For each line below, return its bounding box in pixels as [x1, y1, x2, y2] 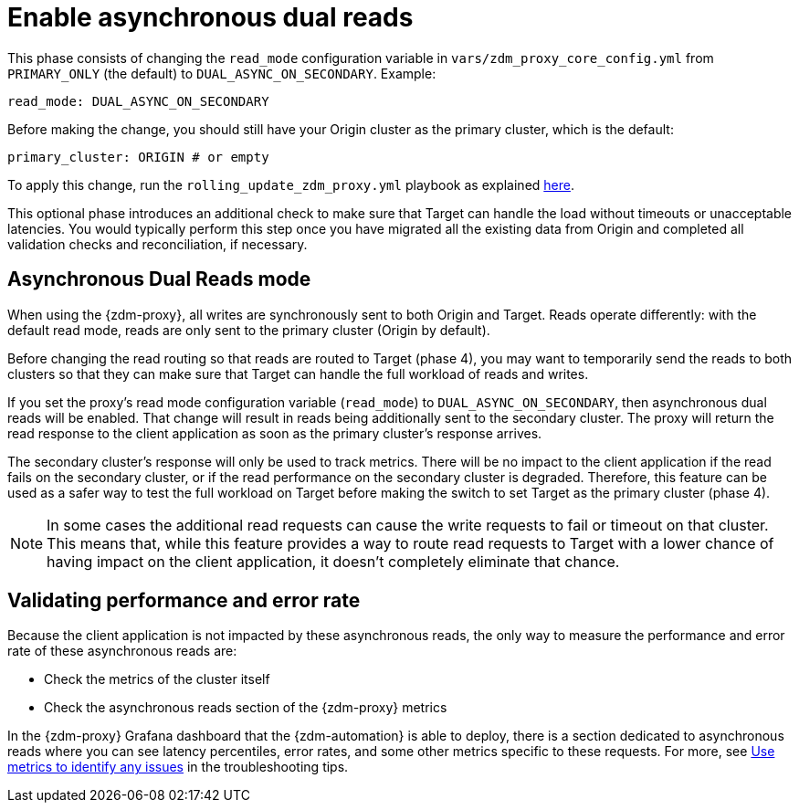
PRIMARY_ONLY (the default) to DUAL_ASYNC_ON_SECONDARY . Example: [7, 65, 436, 81]
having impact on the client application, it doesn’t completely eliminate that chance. [47, 552, 620, 571]
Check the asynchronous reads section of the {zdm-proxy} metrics [44, 700, 447, 716]
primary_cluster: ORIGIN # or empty [7, 149, 269, 164]
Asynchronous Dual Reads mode [7, 268, 311, 291]
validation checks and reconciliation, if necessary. [7, 236, 308, 252]
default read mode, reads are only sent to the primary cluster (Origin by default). [7, 321, 490, 338]
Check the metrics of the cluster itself [44, 671, 270, 688]
